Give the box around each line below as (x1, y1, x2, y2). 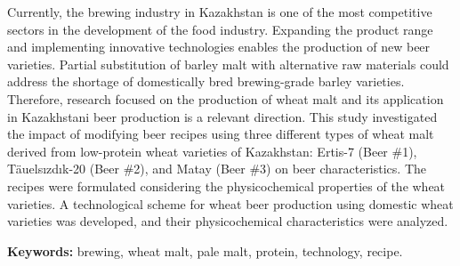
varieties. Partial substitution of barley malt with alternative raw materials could (7, 54, 449, 73)
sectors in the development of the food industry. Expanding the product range (7, 20, 433, 38)
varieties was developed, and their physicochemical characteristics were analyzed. (7, 212, 448, 230)
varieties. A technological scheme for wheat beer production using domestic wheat (7, 194, 454, 213)
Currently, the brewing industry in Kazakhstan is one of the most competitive (7, 3, 432, 20)
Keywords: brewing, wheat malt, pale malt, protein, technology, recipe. (7, 241, 403, 260)
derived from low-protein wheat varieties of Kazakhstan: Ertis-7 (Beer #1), (7, 141, 417, 160)
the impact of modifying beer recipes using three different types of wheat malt (7, 125, 434, 143)
